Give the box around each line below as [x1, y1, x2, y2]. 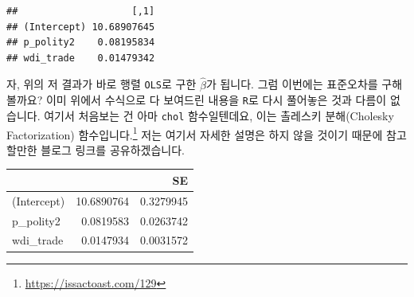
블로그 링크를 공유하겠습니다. [41, 141, 185, 158]
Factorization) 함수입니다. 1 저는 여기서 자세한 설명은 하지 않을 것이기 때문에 [6, 123, 383, 143]
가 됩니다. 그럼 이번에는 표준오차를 [205, 76, 378, 92]
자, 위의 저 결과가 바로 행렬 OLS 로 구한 [6, 76, 197, 92]
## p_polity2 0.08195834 [6, 37, 155, 49]
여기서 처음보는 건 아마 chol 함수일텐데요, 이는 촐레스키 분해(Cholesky [44, 107, 394, 123]
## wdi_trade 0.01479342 [6, 52, 155, 64]
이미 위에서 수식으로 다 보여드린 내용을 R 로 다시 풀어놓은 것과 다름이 [45, 92, 387, 108]
